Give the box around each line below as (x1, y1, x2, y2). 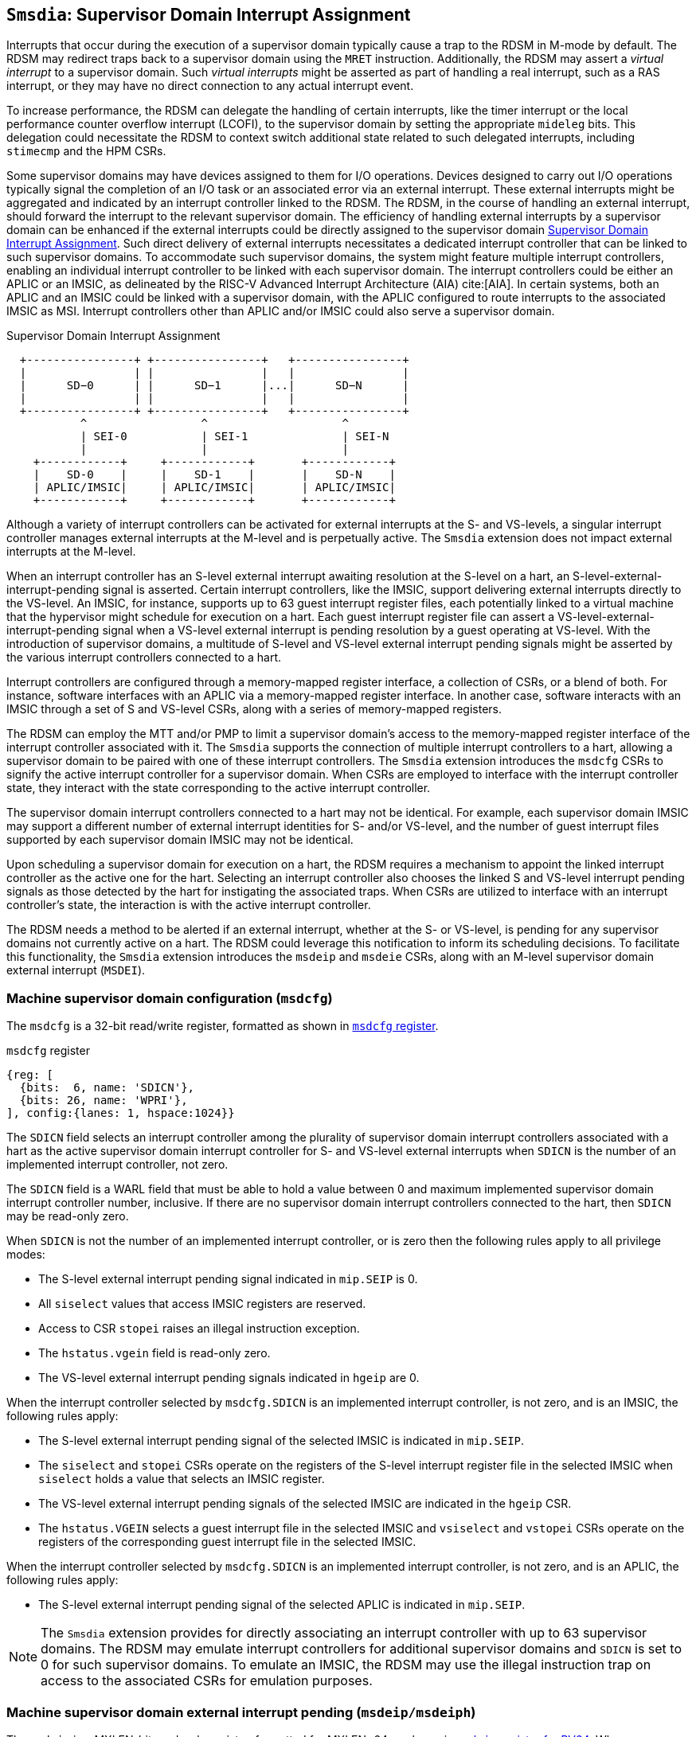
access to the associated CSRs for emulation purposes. (41, 1673, 373, 1689)
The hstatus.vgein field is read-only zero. (38, 1346, 271, 1360)
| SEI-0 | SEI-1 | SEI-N (80, 430, 389, 443)
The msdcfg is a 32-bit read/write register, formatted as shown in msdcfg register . (6, 1019, 439, 1033)
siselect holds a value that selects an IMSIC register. (38, 1472, 325, 1486)
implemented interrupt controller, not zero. (6, 1157, 229, 1172)
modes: (6, 1247, 45, 1262)
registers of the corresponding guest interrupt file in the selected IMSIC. (38, 1535, 416, 1549)
